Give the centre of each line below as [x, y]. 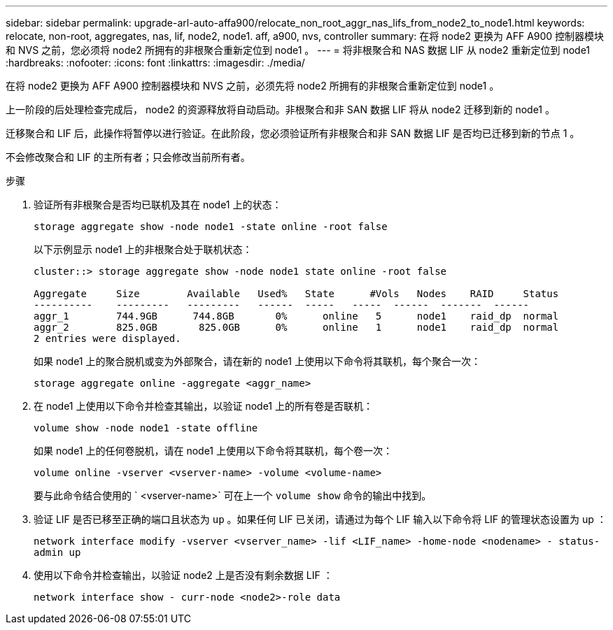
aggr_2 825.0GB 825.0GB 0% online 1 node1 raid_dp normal [296, 327]
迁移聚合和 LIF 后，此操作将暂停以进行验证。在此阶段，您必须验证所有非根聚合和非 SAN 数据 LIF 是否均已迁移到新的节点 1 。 [293, 133]
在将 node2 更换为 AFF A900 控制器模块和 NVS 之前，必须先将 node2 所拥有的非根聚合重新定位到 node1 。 [253, 86]
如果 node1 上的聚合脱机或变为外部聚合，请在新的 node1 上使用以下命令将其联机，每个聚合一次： [257, 361]
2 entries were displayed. [107, 338]
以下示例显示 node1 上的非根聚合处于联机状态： [143, 249]
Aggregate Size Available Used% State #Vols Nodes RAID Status [296, 294]
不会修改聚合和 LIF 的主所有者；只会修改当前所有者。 [128, 157]
